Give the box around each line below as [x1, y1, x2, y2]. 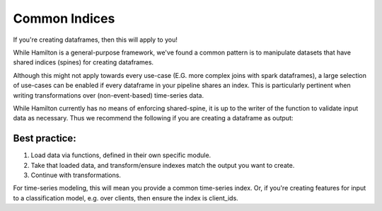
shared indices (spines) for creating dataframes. [13, 58, 154, 67]
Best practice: [13, 132, 77, 144]
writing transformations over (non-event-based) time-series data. [13, 91, 204, 99]
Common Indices [13, 11, 115, 26]
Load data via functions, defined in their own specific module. [30, 151, 212, 159]
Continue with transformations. [30, 171, 122, 179]
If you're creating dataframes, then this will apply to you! [13, 35, 178, 44]
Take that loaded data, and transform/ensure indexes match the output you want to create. [30, 161, 295, 169]
